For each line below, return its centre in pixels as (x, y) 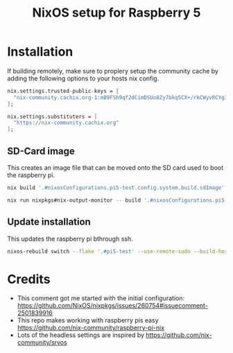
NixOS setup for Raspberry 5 (116, 13)
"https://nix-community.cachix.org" (66, 123)
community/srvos (42, 343)
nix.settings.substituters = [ (52, 117)
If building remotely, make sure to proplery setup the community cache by (113, 71)
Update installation (49, 222)
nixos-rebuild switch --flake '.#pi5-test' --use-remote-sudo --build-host (119, 251)
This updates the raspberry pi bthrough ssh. (70, 239)
